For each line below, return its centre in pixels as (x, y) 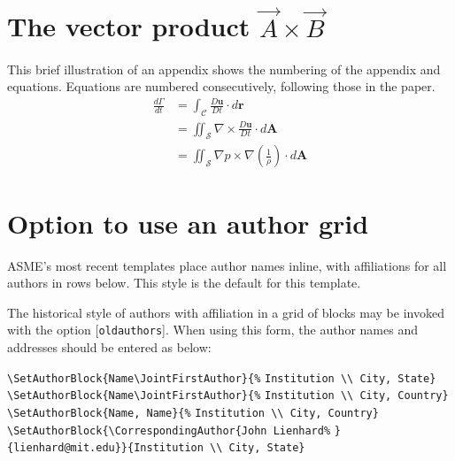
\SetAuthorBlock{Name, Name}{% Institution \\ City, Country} (193, 413)
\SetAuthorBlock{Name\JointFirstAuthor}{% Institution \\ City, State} (222, 378)
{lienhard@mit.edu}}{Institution (105, 448)
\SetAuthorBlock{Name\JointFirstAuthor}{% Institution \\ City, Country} (228, 396)
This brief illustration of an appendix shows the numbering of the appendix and (224, 69)
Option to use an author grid (188, 223)
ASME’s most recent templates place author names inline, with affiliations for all (227, 265)
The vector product (129, 26)
